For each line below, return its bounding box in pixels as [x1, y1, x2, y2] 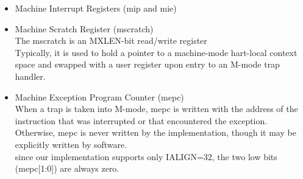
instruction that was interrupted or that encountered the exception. [15, 114, 268, 127]
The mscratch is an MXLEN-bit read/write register [15, 34, 207, 47]
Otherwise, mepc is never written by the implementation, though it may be [15, 126, 296, 139]
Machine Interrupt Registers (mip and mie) [15, 2, 177, 14]
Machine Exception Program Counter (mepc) [15, 90, 184, 103]
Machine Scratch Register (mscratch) [15, 22, 154, 35]
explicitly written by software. [15, 138, 127, 150]
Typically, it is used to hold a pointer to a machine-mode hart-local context [15, 46, 298, 58]
